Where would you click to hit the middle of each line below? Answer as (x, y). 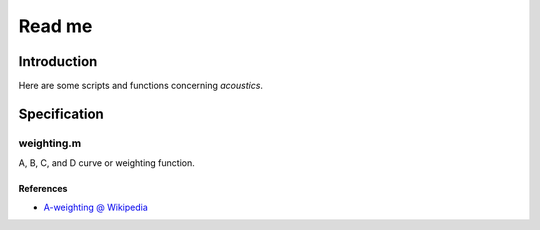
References (43, 189)
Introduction (58, 61)
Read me (55, 26)
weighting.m (50, 143)
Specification (61, 113)
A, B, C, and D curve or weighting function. (106, 163)
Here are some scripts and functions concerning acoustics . (141, 86)
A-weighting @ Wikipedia (96, 207)
